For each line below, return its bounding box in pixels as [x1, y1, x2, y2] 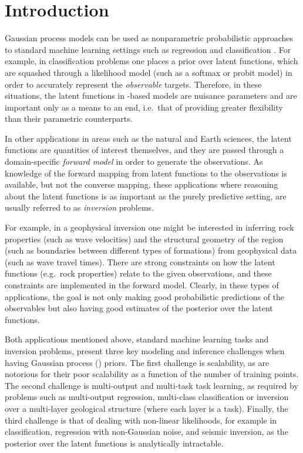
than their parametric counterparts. [5, 112, 133, 125]
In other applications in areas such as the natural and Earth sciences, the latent [5, 132, 292, 144]
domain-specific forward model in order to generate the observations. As [5, 155, 263, 168]
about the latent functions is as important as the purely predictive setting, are [5, 189, 287, 202]
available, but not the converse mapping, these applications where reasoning [5, 178, 278, 191]
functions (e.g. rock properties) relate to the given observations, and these [5, 267, 272, 279]
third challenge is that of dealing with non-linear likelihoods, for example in [5, 414, 277, 426]
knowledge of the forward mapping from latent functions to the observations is [5, 166, 287, 179]
